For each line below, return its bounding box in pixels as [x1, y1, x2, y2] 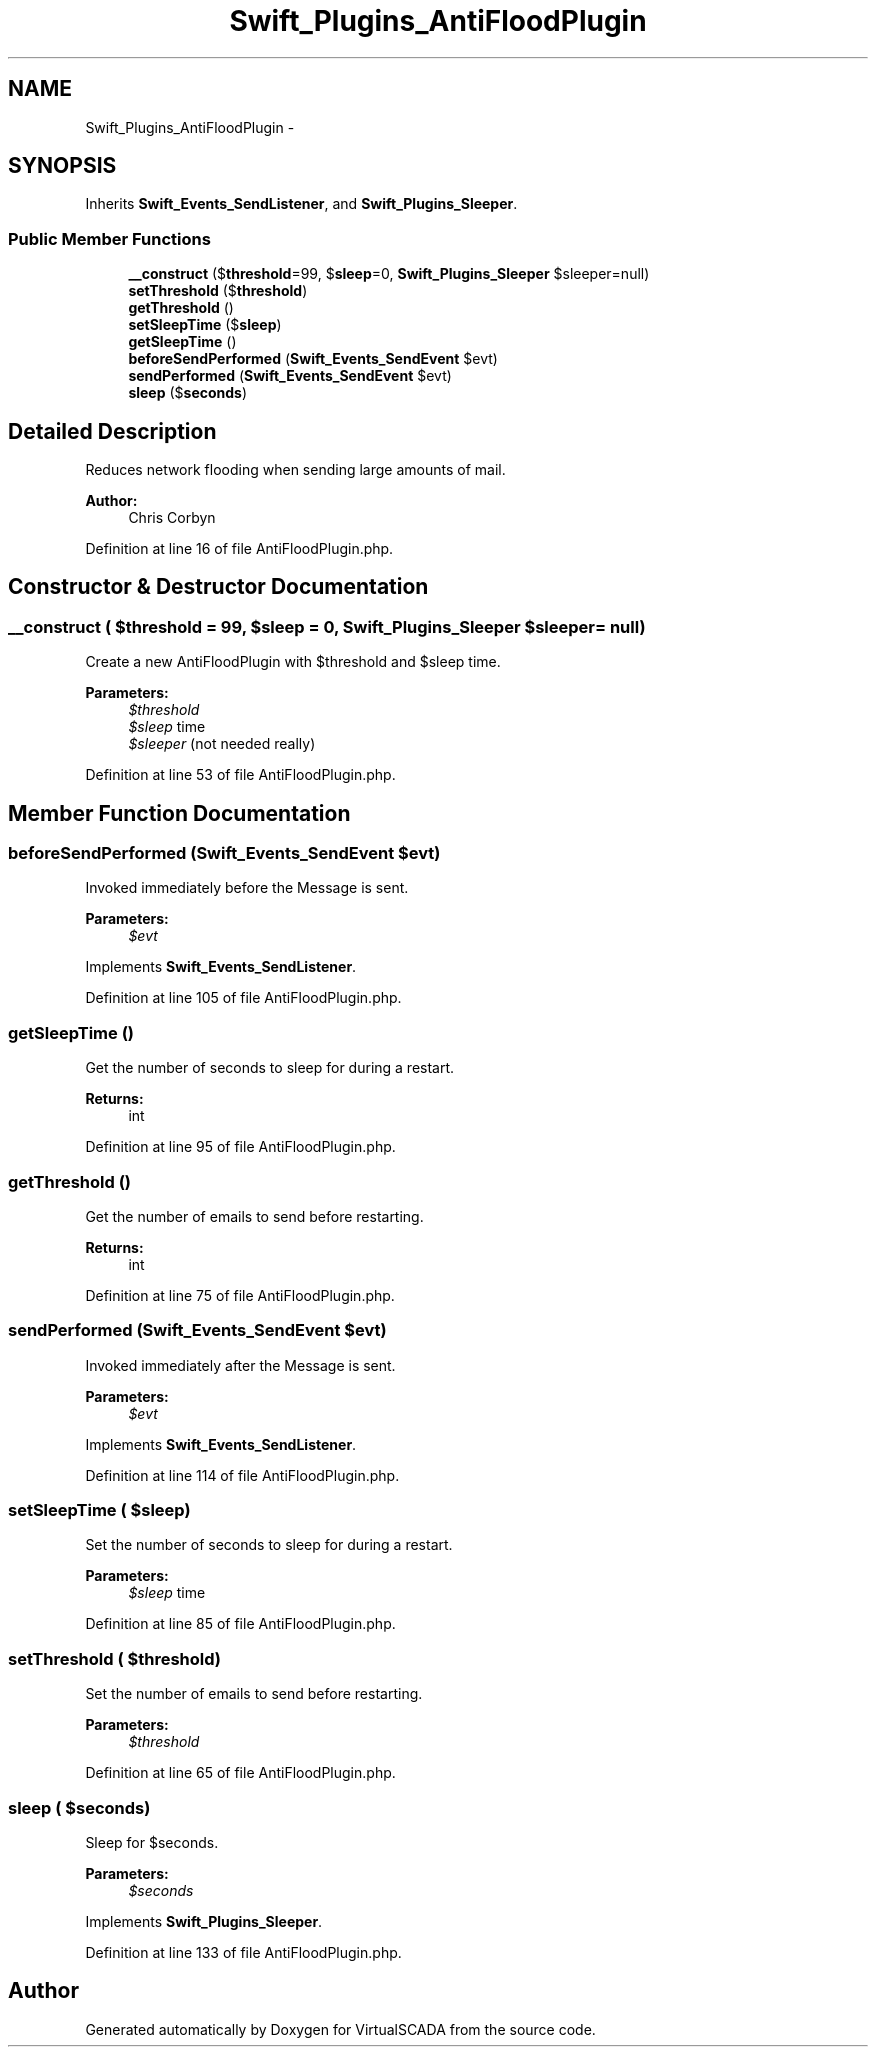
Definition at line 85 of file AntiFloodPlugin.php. [85, 1615, 396, 1633]
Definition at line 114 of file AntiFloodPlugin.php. [85, 1466, 400, 1484]
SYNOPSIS [8, 153, 117, 179]
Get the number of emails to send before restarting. [85, 1207, 424, 1225]
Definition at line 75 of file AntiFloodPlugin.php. [85, 1286, 395, 1304]
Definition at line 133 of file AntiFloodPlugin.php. [85, 1943, 402, 1961]
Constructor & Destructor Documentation [8, 574, 429, 600]
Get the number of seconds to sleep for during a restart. [85, 1059, 455, 1077]
